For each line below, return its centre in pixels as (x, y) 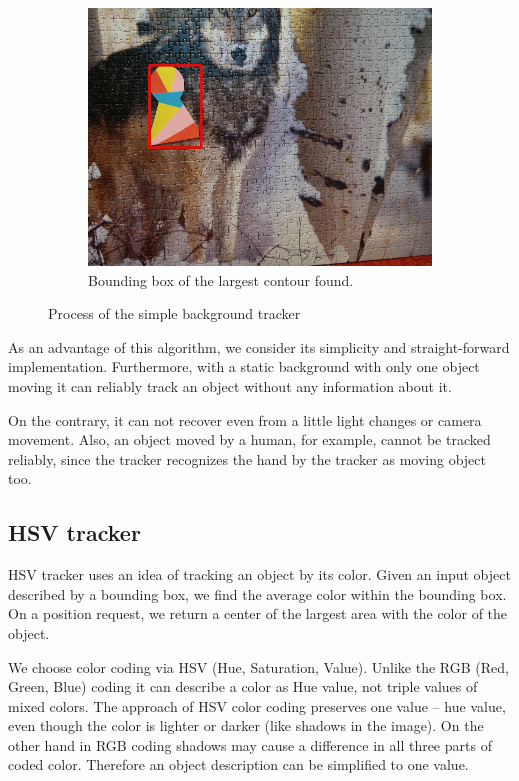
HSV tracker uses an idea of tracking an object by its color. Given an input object (259, 574)
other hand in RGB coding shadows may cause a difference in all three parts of (250, 744)
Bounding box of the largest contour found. (221, 279)
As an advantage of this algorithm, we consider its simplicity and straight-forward (259, 346)
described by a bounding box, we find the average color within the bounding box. (257, 593)
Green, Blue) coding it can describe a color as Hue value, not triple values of (243, 686)
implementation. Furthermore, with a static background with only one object (244, 366)
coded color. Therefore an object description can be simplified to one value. (238, 764)
